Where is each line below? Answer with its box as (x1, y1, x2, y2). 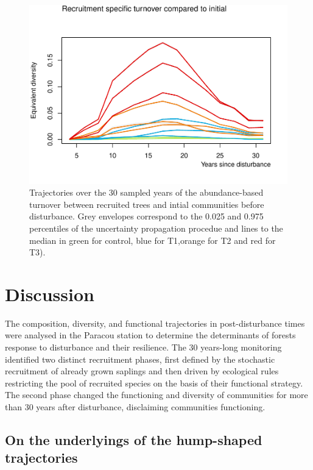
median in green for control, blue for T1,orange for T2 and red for (29, 233, 276, 246)
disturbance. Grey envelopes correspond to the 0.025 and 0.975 (29, 210, 264, 223)
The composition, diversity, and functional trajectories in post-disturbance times (5, 316, 305, 329)
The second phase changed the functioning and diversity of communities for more (5, 388, 308, 401)
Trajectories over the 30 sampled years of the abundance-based (29, 186, 264, 199)
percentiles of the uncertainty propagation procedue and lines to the (29, 221, 283, 234)
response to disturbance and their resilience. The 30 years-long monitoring (5, 341, 282, 353)
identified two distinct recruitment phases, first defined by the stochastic (5, 352, 275, 365)
